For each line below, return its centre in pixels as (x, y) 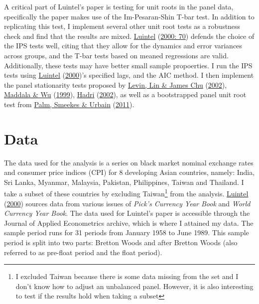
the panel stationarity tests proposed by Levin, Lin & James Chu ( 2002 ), (116, 84)
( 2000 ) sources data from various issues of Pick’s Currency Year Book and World (127, 203)
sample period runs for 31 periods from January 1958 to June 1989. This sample (127, 232)
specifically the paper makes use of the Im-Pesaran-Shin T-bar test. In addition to (129, 16)
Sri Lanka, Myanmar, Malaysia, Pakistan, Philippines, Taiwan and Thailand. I (124, 182)
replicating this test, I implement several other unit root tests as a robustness (122, 26)
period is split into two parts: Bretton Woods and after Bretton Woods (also (121, 242)
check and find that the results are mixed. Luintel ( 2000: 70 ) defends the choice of (129, 36)
